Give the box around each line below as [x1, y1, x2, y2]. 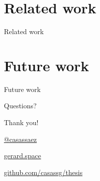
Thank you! [4, 117, 39, 128]
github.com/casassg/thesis [4, 167, 83, 177]
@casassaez [4, 134, 37, 144]
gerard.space [4, 150, 41, 161]
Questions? [4, 100, 37, 111]
